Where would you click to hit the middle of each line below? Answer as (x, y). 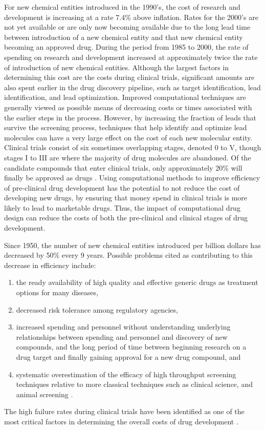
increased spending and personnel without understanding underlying (123, 327)
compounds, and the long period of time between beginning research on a (131, 347)
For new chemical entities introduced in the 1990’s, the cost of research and (122, 7)
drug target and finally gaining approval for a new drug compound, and (128, 357)
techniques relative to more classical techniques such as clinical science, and (134, 384)
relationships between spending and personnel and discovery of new (122, 336)
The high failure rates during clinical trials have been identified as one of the (124, 411)
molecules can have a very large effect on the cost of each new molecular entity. (128, 137)
